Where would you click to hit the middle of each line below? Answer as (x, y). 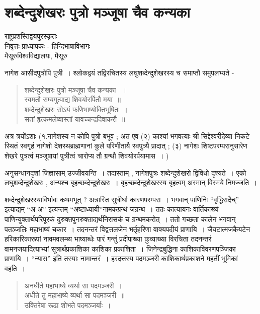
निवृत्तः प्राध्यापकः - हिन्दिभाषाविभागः (48, 46)
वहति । (15, 268)
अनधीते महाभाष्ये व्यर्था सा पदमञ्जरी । (73, 285)
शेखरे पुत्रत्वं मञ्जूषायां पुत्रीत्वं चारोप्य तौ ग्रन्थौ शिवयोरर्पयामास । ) (87, 156)
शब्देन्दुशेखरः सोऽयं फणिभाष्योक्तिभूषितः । (76, 109)
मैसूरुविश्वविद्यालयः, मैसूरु (36, 56)
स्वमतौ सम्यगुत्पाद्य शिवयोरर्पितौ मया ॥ (72, 99)
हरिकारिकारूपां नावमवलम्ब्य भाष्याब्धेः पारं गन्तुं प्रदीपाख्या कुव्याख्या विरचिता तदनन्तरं (108, 239)
